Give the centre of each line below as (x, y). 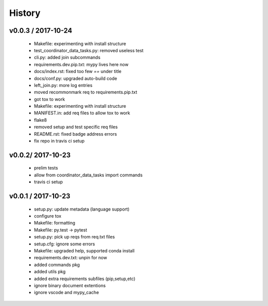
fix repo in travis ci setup (59, 141)
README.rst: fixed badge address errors (75, 134)
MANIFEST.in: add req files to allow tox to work (82, 113)
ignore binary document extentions (70, 285)
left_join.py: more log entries (63, 85)
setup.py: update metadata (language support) (82, 209)
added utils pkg (50, 272)
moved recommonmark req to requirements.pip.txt (86, 92)
